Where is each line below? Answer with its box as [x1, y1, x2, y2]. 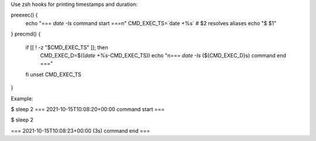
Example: [11, 95, 33, 102]
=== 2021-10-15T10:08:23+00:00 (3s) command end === [11, 127, 150, 134]
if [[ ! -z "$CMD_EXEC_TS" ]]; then [25, 44, 108, 51]
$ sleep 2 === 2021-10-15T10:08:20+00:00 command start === [11, 105, 165, 112]
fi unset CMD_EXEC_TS [25, 71, 82, 78]
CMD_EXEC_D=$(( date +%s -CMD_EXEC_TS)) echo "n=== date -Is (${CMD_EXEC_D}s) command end [40, 51, 287, 59]
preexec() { [11, 12, 38, 19]
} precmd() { [11, 30, 41, 37]
